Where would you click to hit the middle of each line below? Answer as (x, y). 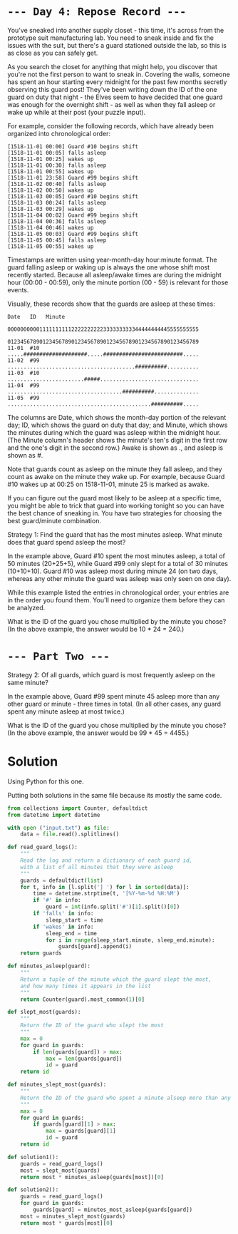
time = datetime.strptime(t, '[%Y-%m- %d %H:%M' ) (107, 894)
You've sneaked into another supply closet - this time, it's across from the (116, 30)
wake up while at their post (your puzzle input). (77, 112)
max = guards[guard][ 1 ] (81, 1131)
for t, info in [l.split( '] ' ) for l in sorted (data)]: (105, 887)
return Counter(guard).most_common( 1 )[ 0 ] (82, 999)
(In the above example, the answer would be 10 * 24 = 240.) (96, 629)
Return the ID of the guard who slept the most (92, 1025)
